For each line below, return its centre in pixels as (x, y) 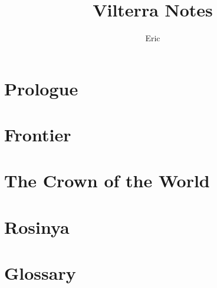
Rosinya (37, 226)
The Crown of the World (107, 181)
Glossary (40, 273)
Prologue (41, 88)
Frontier (38, 135)
